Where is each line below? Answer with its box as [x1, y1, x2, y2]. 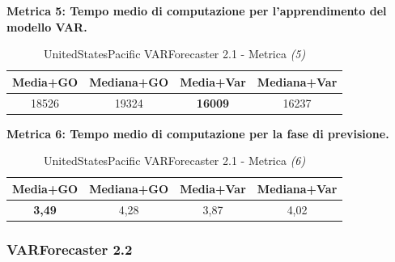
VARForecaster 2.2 [6, 239, 133, 259]
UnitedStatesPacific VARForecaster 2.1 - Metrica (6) [44, 152, 306, 169]
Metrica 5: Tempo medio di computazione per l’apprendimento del [6, 2, 387, 19]
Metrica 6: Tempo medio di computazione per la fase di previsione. [6, 125, 389, 142]
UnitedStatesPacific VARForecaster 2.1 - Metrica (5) [44, 45, 306, 62]
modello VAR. [6, 18, 87, 35]
